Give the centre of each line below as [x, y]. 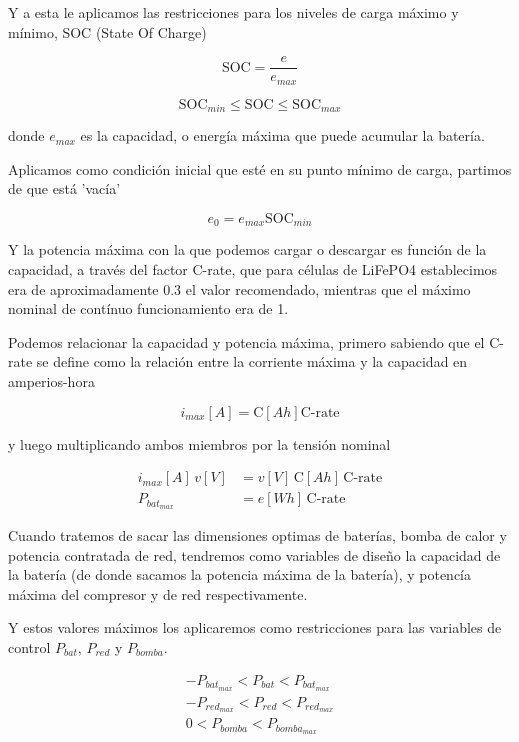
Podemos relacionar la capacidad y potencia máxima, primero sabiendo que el [246, 341]
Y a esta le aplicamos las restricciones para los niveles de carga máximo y [233, 12]
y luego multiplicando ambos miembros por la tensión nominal [199, 443]
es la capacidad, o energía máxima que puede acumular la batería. [282, 135]
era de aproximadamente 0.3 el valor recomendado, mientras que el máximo [239, 288]
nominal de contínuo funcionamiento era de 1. [148, 308]
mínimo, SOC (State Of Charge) [107, 31]
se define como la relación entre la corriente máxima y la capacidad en [252, 361]
